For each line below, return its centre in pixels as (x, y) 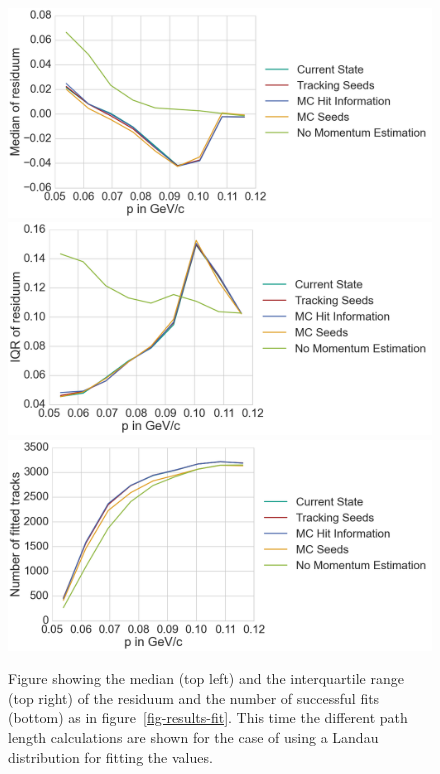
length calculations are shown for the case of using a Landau (193, 737)
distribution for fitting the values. (110, 756)
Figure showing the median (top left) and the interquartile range (206, 678)
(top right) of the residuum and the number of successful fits (194, 697)
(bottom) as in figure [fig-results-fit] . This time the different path (208, 717)
